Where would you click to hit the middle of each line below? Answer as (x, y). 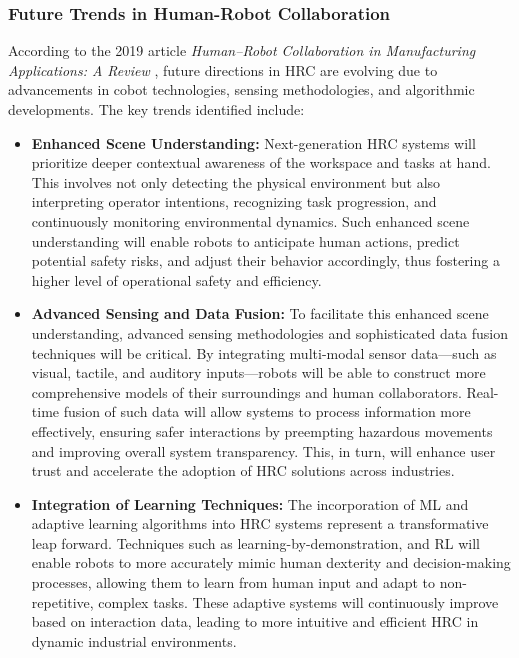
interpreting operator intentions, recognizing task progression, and (234, 201)
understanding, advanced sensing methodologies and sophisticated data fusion (270, 332)
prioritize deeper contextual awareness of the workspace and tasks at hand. (261, 162)
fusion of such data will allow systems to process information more (267, 411)
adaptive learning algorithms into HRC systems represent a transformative (260, 523)
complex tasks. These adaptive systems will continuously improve (298, 601)
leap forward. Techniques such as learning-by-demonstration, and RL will (255, 542)
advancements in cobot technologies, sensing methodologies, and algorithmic (241, 89)
